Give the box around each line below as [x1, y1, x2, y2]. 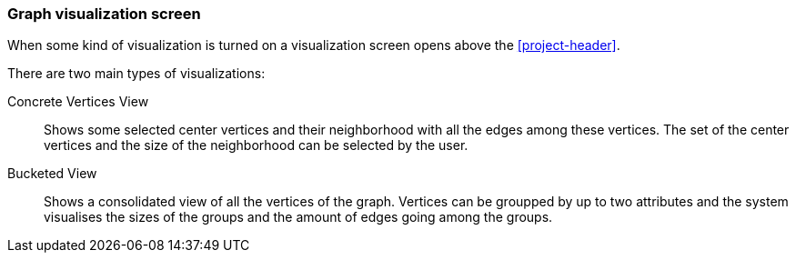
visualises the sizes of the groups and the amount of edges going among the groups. [44, 209, 553, 225]
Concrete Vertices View [7, 94, 149, 110]
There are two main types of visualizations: [7, 65, 266, 82]
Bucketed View [7, 165, 97, 182]
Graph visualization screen [7, 5, 201, 23]
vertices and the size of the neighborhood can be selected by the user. [44, 137, 469, 154]
